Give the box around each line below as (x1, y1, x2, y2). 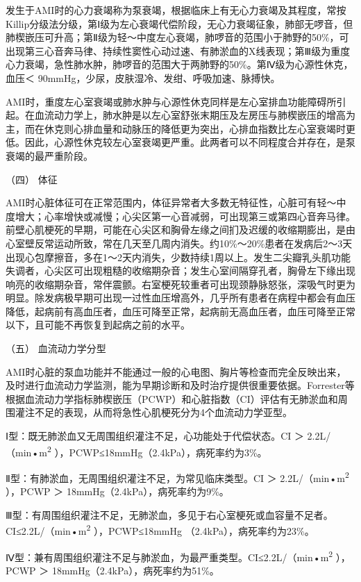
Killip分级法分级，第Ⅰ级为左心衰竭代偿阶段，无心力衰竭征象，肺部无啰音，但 (6, 16, 353, 31)
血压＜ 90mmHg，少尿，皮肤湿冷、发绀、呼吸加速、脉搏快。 (6, 70, 280, 85)
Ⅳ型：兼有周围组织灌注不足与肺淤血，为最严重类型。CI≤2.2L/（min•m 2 (6, 547, 333, 564)
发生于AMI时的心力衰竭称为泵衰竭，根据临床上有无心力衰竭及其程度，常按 (6, 3, 346, 17)
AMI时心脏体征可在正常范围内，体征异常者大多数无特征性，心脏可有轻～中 (6, 195, 346, 210)
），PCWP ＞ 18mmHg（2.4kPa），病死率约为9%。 (6, 484, 229, 499)
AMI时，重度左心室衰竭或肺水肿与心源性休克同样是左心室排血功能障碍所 (6, 94, 337, 108)
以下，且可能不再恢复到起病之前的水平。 (6, 317, 190, 332)
